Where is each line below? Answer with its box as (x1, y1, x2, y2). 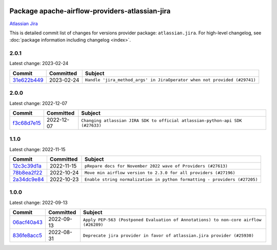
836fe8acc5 (12, 232, 42, 239)
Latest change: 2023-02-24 (9, 60, 69, 67)
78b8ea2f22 (12, 169, 43, 176)
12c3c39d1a (12, 162, 42, 170)
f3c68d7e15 (12, 119, 41, 127)
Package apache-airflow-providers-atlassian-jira (9, 7, 171, 15)
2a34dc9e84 (12, 176, 45, 183)
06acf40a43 (12, 219, 43, 226)
